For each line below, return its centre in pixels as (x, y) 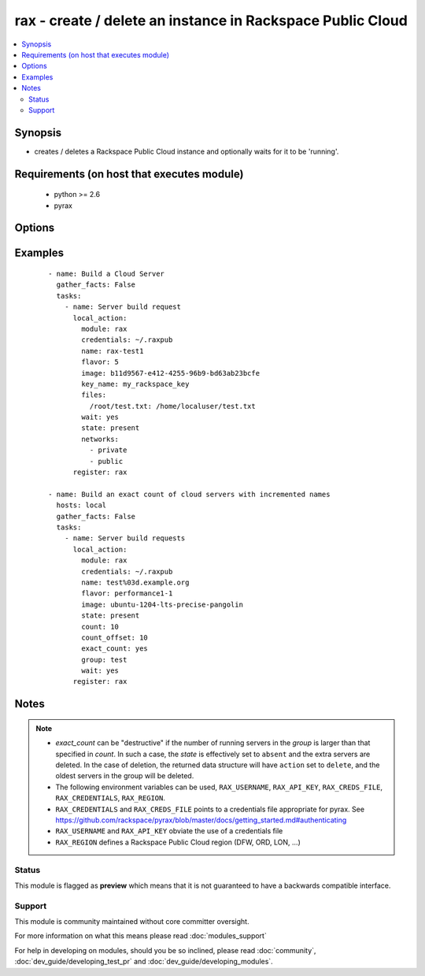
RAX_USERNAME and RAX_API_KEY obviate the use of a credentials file (169, 831)
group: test (104, 659)
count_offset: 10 (115, 637)
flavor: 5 (100, 362)
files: (94, 395)
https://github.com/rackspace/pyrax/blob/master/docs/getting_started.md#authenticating (201, 820)
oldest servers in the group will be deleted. (125, 776)
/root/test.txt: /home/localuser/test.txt (172, 406)
